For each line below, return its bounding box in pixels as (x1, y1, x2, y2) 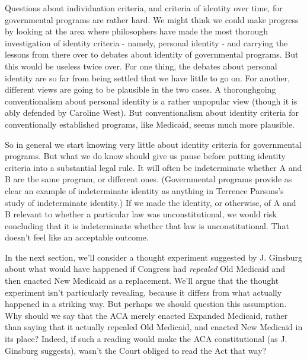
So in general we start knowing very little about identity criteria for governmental (5, 138, 302, 150)
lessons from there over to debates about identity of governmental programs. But (5, 48, 299, 61)
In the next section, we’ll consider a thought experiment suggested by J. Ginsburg (5, 251, 303, 263)
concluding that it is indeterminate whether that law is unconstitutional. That (5, 219, 289, 232)
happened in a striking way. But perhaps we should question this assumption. (5, 297, 287, 310)
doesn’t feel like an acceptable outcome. (5, 231, 149, 243)
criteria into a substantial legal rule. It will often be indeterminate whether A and (5, 161, 302, 173)
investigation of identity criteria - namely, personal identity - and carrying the (5, 36, 288, 49)
